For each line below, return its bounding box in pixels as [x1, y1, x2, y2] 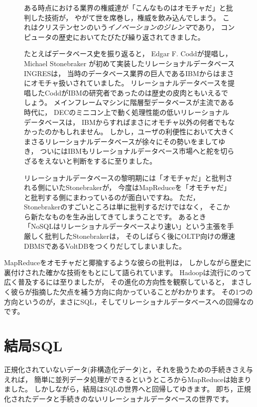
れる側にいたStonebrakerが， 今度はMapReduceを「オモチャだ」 [24, 182, 231, 193]
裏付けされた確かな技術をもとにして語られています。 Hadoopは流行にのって [4, 267, 252, 277]
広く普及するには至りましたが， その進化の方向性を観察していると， [4, 277, 229, 287]
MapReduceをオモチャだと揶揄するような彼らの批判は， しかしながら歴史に [4, 257, 252, 268]
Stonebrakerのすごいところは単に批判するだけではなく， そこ [24, 202, 223, 212]
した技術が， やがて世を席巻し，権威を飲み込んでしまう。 [30, 12, 221, 22]
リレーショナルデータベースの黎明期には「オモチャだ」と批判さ [24, 172, 233, 183]
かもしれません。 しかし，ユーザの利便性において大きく [51, 126, 235, 137]
